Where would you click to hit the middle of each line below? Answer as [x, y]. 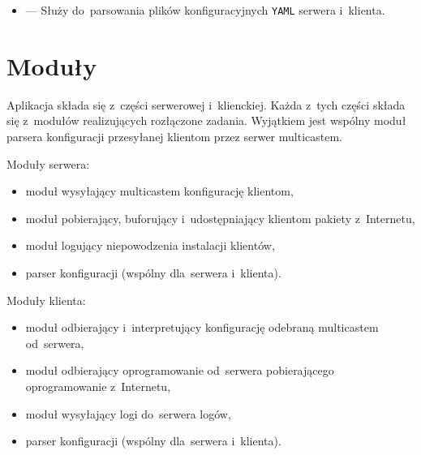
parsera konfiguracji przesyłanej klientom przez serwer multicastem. [174, 136]
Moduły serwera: [48, 163]
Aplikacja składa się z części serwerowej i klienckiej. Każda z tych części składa [206, 104]
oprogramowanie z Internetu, [98, 386]
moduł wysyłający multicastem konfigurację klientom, [159, 191]
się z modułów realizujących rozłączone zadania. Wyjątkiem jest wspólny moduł [206, 120]
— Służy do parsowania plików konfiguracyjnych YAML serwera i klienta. [205, 10]
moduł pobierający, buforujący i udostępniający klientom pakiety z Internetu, [220, 218]
